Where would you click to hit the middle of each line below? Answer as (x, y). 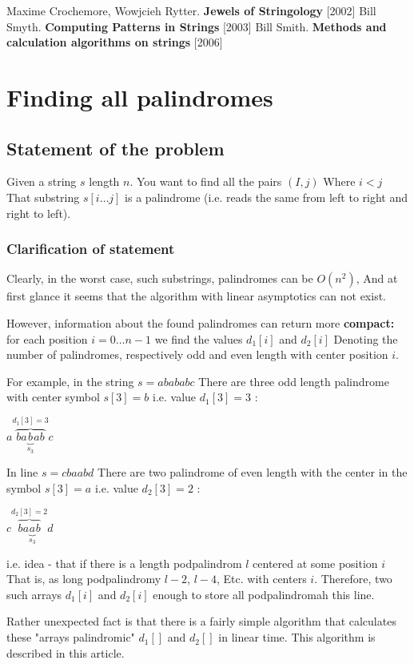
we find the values (199, 338)
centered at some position (315, 563)
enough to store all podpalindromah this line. (264, 594)
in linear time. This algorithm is (297, 637)
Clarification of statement (91, 249)
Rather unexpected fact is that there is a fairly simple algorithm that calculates (201, 621)
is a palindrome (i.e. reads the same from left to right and (266, 197)
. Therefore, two (353, 579)
